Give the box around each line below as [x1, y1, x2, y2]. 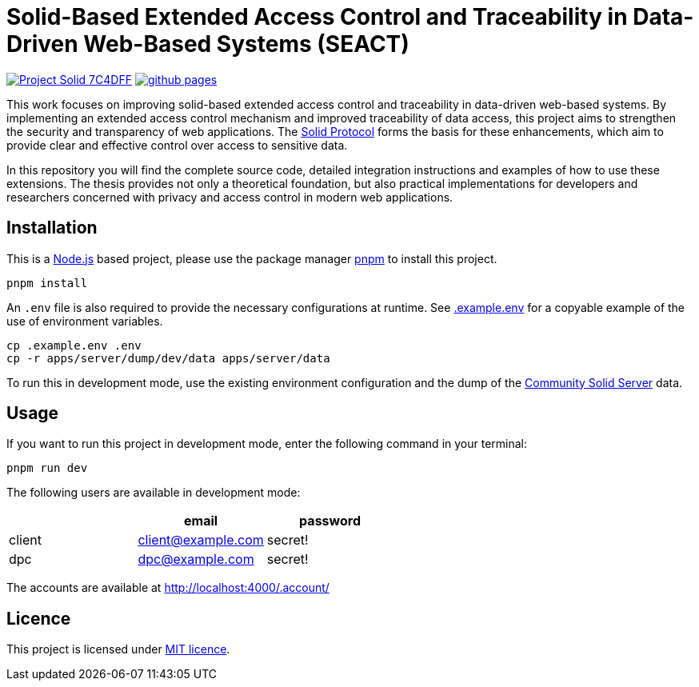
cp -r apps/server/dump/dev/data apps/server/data [6, 351, 330, 365]
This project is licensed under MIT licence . [6, 642, 230, 657]
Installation [6, 218, 98, 238]
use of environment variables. [6, 314, 163, 328]
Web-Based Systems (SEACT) [83, 30, 409, 58]
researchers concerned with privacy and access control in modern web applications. [6, 190, 453, 204]
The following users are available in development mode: [6, 485, 301, 500]
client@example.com [138, 532, 264, 549]
